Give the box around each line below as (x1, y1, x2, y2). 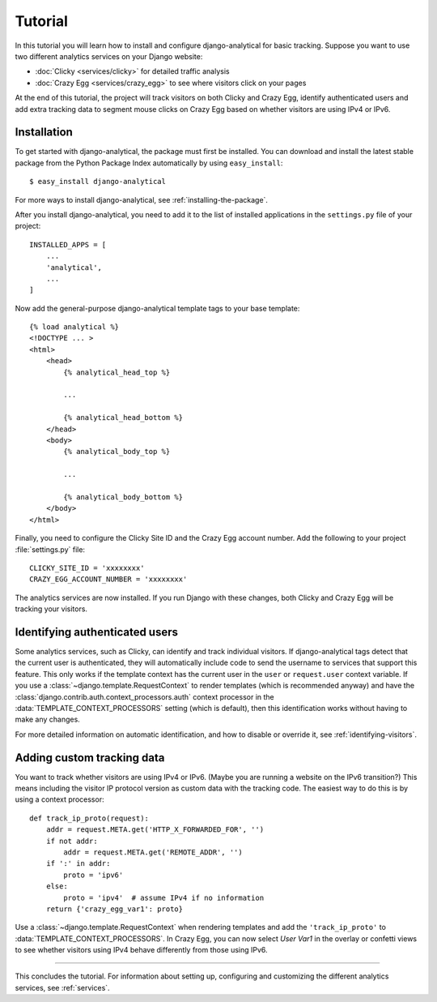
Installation (15, 126, 73, 139)
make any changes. (15, 714, 80, 725)
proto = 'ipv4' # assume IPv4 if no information (63, 893, 265, 902)
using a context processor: (15, 794, 104, 804)
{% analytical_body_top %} (63, 447, 171, 456)
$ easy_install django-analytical (29, 177, 166, 186)
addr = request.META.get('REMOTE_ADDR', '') (63, 847, 243, 857)
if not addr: (45, 836, 98, 846)
